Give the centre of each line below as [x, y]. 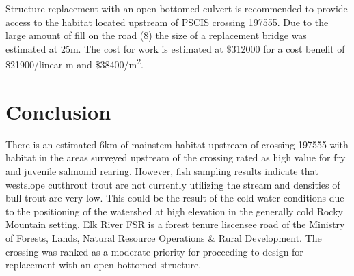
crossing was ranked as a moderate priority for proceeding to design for [154, 251]
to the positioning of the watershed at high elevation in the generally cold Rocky [174, 211]
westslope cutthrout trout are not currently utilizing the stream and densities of [173, 184]
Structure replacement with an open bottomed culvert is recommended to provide [177, 8]
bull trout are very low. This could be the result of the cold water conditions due [175, 198]
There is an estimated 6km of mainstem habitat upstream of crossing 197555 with [177, 144]
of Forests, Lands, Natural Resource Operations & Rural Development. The [164, 237]
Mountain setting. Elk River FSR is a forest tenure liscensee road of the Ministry [175, 224]
